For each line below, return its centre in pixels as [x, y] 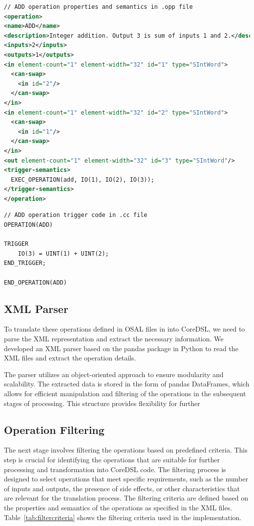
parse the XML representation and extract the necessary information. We [114, 339]
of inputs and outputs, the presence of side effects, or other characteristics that [122, 488]
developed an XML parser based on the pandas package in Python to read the [121, 348]
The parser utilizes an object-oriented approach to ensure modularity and [114, 374]
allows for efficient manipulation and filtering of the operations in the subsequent [125, 393]
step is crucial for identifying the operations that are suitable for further [112, 459]
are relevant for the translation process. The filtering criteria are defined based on [126, 498]
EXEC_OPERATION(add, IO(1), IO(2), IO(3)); [83, 179]
